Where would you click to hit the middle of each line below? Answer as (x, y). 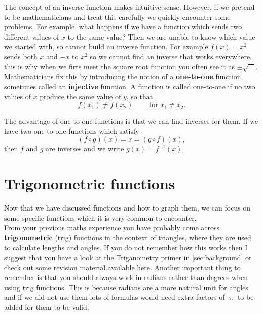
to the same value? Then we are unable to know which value (161, 36)
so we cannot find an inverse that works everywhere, (171, 56)
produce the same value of (80, 96)
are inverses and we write (85, 148)
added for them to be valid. (47, 307)
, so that (140, 96)
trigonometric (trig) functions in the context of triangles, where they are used (128, 237)
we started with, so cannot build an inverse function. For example (106, 46)
